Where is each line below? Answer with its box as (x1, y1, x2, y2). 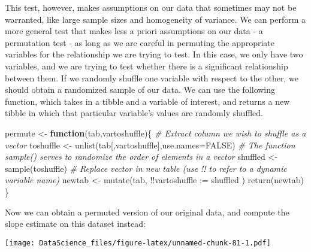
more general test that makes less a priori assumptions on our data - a (5, 25, 263, 37)
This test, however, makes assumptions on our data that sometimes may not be (5, 1, 297, 13)
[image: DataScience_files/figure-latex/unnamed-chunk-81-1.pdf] (5, 238, 271, 247)
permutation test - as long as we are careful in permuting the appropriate (5, 36, 275, 48)
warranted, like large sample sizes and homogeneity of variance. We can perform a (5, 13, 306, 25)
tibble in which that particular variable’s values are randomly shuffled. (5, 107, 263, 119)
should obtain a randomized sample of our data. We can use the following (5, 83, 276, 96)
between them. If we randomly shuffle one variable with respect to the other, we (5, 71, 298, 84)
